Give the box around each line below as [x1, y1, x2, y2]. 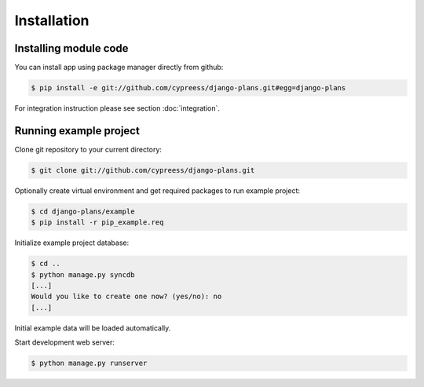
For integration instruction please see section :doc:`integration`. [14, 104, 220, 113]
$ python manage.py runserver [31, 359, 148, 368]
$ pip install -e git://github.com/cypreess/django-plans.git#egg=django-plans [31, 83, 346, 93]
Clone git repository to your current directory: [14, 144, 163, 154]
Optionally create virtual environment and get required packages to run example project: [14, 185, 300, 195]
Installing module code [14, 42, 129, 55]
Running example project [14, 124, 141, 137]
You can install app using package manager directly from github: [14, 63, 224, 72]
